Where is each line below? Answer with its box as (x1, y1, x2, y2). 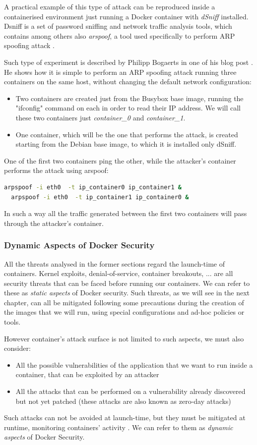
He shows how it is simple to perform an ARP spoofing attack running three (4, 66, 237, 77)
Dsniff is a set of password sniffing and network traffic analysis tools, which (4, 21, 232, 31)
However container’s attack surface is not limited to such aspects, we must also (4, 333, 244, 343)
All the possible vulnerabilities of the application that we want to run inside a (15, 359, 253, 370)
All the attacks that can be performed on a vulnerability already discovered (15, 386, 246, 396)
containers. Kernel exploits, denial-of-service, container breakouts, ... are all (4, 268, 233, 278)
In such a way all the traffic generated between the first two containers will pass (4, 208, 247, 219)
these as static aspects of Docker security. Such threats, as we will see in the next (4, 287, 250, 298)
